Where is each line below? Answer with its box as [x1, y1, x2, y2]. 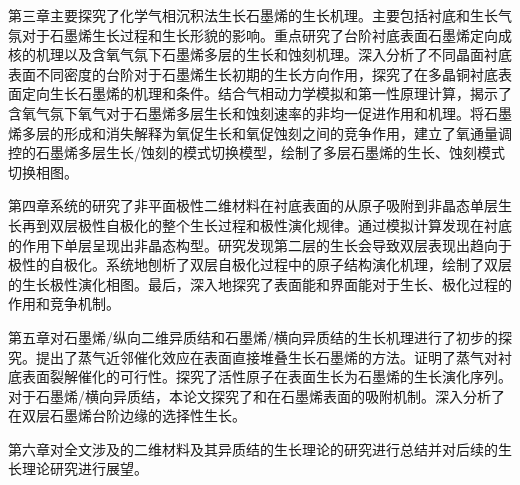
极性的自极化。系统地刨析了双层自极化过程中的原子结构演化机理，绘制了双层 [8, 254, 512, 275]
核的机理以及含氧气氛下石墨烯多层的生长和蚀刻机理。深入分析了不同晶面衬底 [8, 44, 512, 65]
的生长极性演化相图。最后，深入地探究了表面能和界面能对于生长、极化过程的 [8, 273, 512, 294]
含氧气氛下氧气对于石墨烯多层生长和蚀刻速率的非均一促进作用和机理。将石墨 [8, 102, 512, 123]
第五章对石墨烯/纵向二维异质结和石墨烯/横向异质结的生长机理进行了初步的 [8, 326, 498, 347]
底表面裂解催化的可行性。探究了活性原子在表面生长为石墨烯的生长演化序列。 [8, 366, 512, 387]
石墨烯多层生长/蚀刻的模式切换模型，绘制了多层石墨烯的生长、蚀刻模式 [35, 142, 505, 163]
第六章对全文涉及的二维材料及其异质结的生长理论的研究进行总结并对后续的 [8, 438, 498, 459]
